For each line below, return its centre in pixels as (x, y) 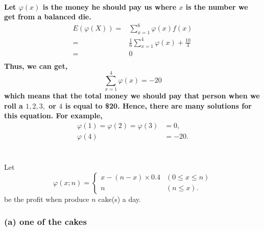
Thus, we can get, (36, 66)
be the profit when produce (47, 199)
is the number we (217, 6)
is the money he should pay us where (110, 6)
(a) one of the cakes (45, 222)
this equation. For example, (53, 116)
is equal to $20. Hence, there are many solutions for (158, 105)
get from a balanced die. (48, 17)
